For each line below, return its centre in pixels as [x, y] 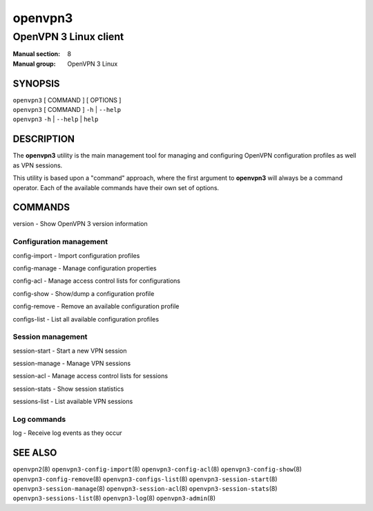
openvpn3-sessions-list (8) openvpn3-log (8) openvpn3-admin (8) [114, 499]
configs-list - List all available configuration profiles [86, 319]
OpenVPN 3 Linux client [68, 37]
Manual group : [34, 64]
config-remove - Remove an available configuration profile [96, 306]
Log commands [39, 420]
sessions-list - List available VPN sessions [73, 402]
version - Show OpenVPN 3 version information [80, 224]
